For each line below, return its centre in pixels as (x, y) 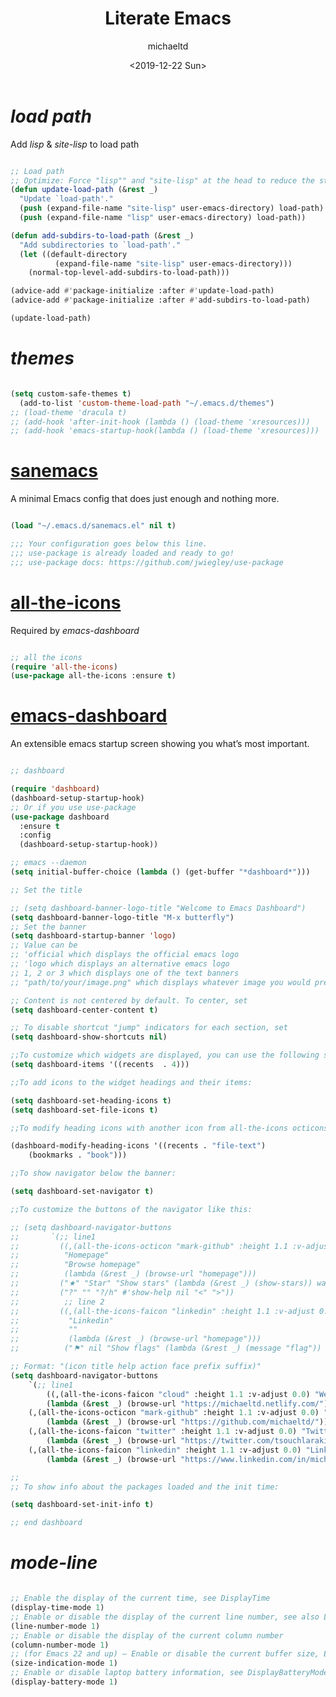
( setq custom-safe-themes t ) (71, 393)
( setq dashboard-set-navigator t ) (82, 1192)
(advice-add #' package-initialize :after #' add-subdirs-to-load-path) (160, 300)
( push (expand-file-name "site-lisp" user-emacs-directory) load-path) (172, 208)
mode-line (54, 1563)
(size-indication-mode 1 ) (64, 1663)
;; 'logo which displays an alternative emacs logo (120, 964)
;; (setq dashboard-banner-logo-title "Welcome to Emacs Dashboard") (158, 908)
